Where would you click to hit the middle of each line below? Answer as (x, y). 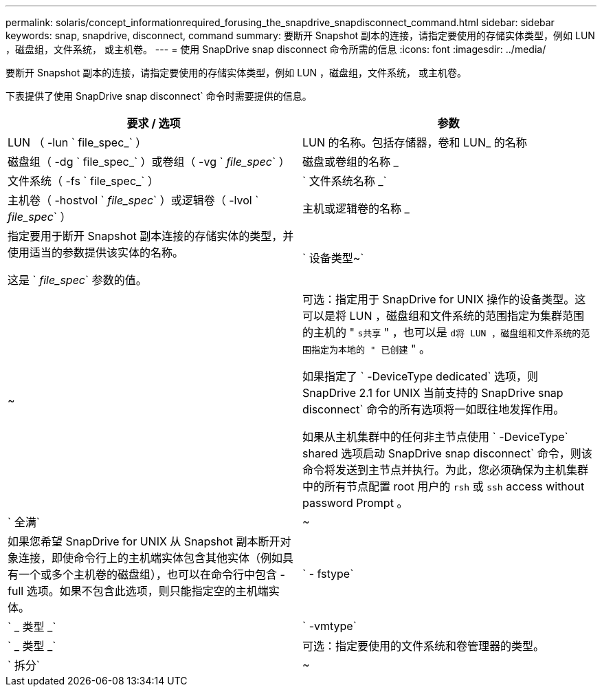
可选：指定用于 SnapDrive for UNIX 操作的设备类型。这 (444, 299)
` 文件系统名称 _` (345, 181)
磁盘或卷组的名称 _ (350, 162)
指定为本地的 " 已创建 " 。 (371, 349)
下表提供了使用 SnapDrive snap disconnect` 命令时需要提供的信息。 (159, 96)
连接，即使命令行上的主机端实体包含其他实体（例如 (151, 558)
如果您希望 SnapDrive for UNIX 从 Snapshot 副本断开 (144, 541)
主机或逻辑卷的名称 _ (356, 208)
